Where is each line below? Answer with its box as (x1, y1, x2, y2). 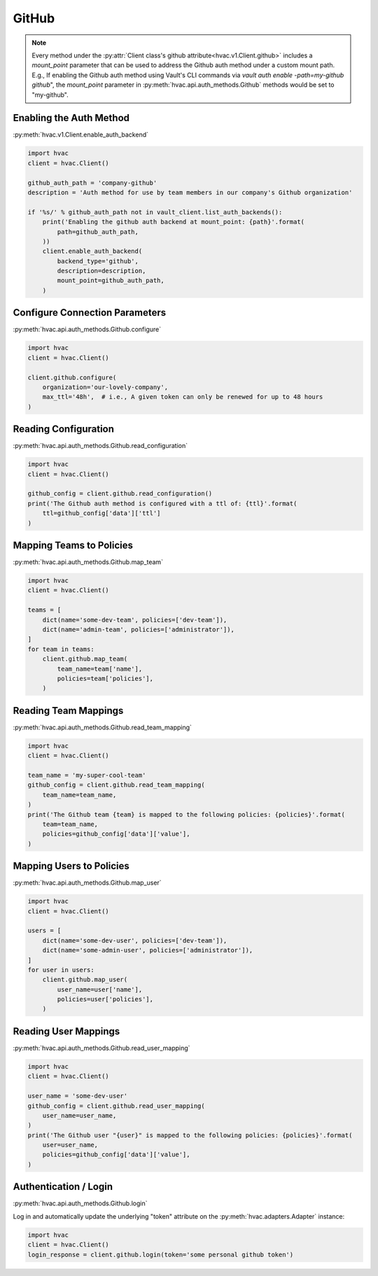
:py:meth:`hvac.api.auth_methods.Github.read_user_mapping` (13, 1044, 190, 1052)
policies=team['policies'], (57, 674, 154, 682)
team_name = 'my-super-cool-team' (27, 771, 146, 779)
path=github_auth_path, (57, 227, 139, 236)
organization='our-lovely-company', (42, 383, 168, 391)
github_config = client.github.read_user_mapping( (27, 1102, 206, 1109)
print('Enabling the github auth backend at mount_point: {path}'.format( (42, 218, 304, 226)
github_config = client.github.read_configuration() (27, 490, 213, 498)
